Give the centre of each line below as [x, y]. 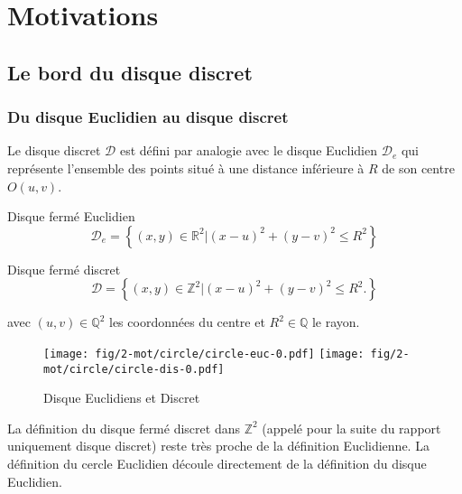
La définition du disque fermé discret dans [124, 428]
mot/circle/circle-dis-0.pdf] [134, 369]
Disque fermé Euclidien [71, 216]
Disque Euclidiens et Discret [122, 398]
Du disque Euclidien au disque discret [148, 117]
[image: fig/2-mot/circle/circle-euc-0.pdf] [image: [204, 354]
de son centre [418, 168]
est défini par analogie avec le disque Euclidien [249, 150]
